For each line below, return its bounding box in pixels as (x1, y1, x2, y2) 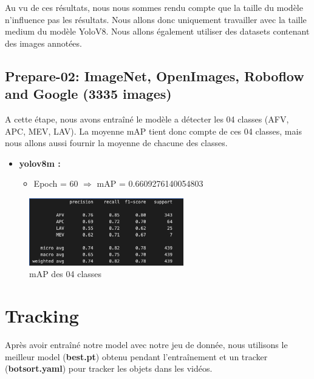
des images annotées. (5, 36, 82, 49)
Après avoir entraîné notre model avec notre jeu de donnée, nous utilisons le (5, 338, 288, 351)
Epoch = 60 (33, 177, 78, 190)
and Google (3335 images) (5, 84, 172, 103)
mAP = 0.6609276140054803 (97, 177, 203, 190)
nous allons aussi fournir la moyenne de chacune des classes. (5, 136, 228, 149)
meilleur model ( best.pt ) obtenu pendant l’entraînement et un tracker (5, 350, 268, 363)
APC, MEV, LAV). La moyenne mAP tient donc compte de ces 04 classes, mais (5, 124, 302, 137)
